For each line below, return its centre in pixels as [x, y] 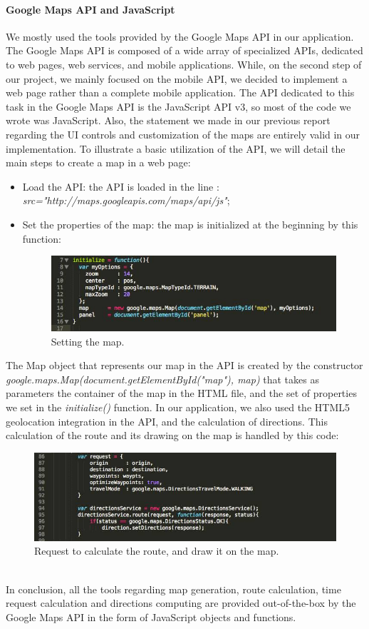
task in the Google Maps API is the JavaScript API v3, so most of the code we [178, 106]
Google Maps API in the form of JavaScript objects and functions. [151, 617]
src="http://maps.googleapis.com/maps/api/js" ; [126, 200]
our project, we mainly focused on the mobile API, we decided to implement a [177, 78]
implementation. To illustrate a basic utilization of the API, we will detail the [176, 148]
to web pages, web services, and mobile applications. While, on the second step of [184, 64]
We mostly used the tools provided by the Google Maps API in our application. [180, 36]
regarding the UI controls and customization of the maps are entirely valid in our [183, 134]
